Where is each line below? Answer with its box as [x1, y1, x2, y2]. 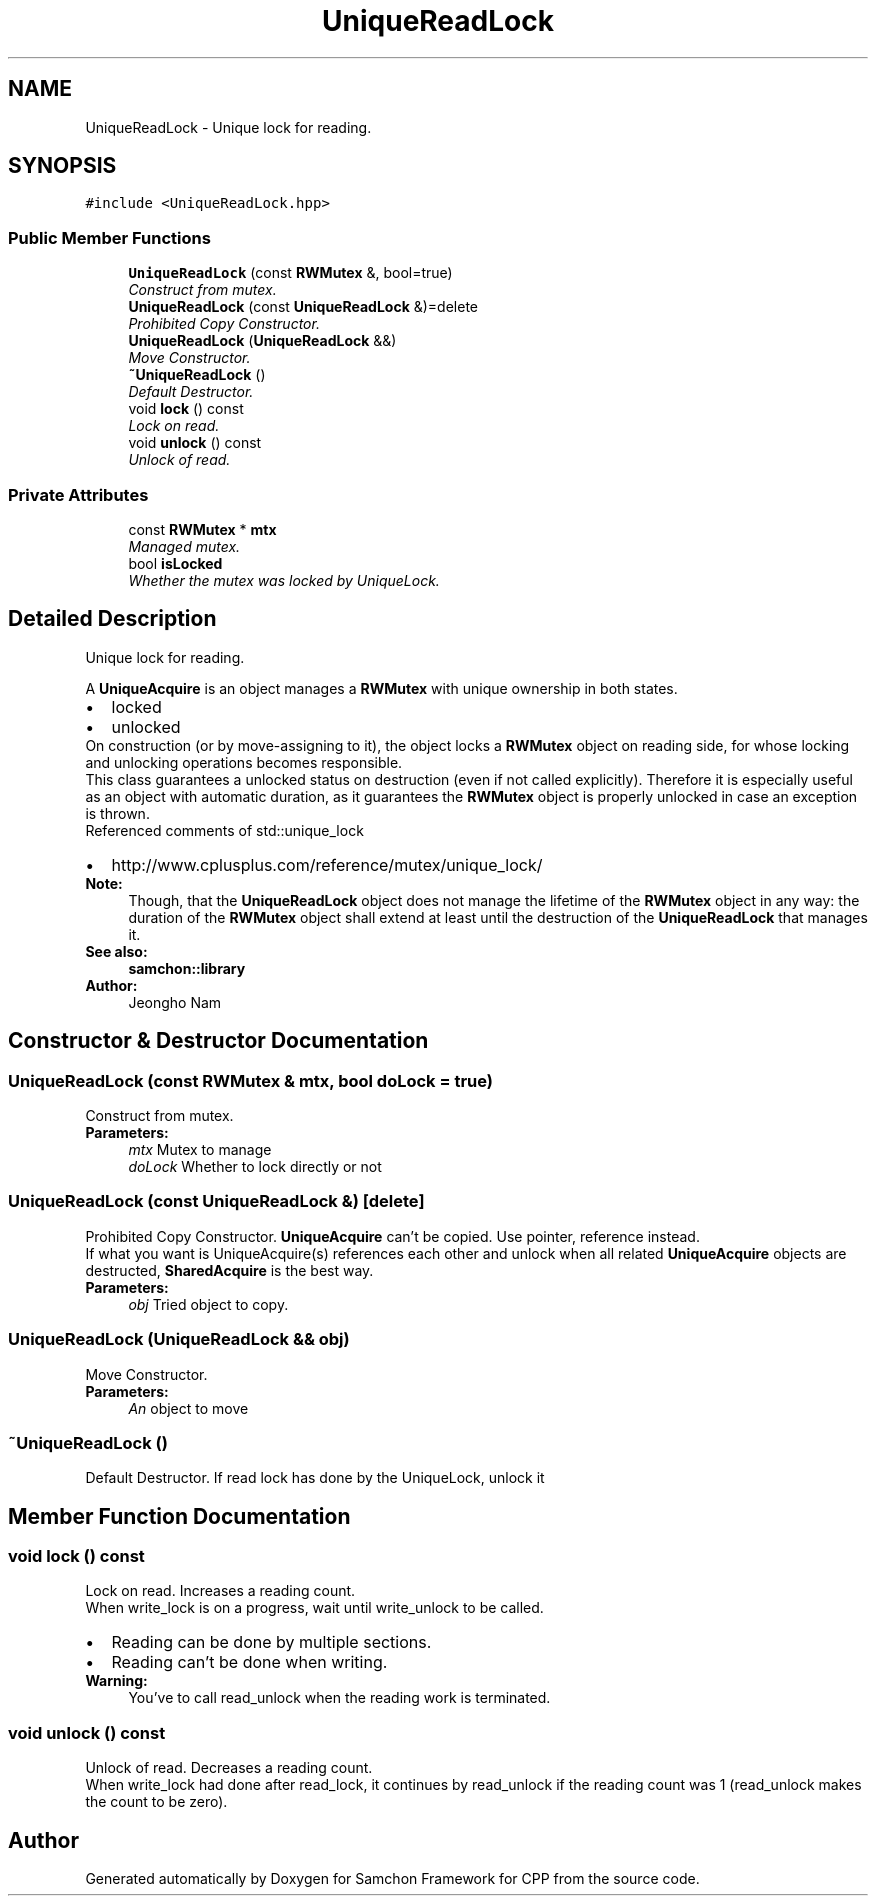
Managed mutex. [128, 537, 241, 555]
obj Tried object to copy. [128, 1295, 289, 1313]
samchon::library [128, 959, 246, 977]
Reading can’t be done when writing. [111, 1652, 388, 1673]
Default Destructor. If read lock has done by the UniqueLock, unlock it [85, 1469, 545, 1487]
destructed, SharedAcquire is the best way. [85, 1261, 374, 1279]
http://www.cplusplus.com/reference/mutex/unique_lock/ [111, 854, 543, 875]
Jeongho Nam [128, 993, 222, 1011]
